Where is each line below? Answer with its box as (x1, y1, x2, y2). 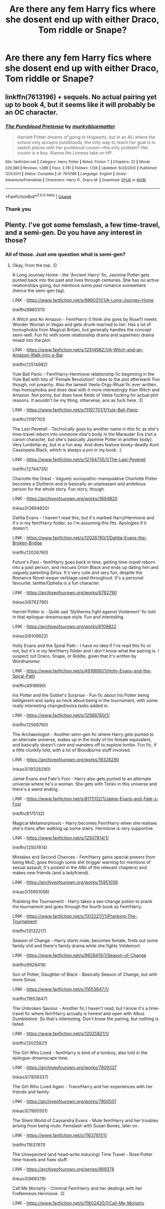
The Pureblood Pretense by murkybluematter (5, 123, 115, 130)
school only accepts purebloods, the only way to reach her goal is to (17, 139, 156, 145)
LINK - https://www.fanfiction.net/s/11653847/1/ (12, 986, 109, 992)
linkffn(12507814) (12, 844, 48, 850)
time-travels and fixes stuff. (12, 1156, 68, 1162)
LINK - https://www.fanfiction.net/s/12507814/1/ (12, 835, 109, 841)
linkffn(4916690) (12, 682, 47, 688)
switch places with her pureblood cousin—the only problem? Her (17, 144, 149, 150)
